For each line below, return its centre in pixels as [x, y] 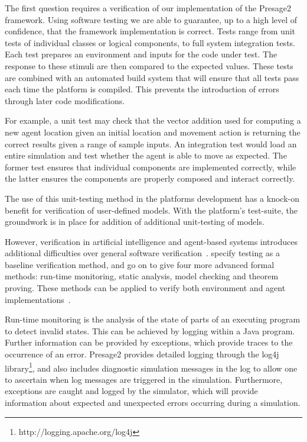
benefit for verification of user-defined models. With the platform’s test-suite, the [151, 210]
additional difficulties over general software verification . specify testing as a [143, 253]
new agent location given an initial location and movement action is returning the [153, 132]
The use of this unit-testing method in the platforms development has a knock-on [152, 198]
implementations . [38, 299]
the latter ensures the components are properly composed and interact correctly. [150, 178]
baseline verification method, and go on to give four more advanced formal [140, 264]
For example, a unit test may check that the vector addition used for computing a [153, 120]
